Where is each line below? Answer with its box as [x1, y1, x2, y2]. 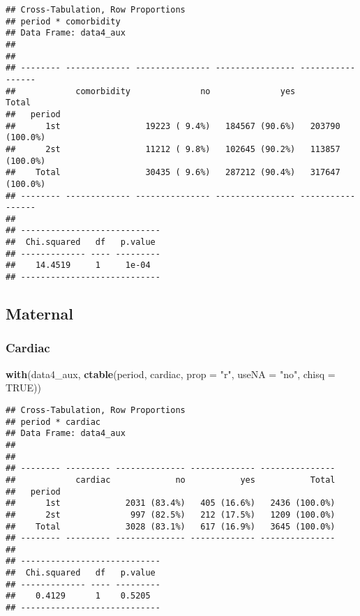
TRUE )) [6, 380, 41, 395]
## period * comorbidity [6, 16, 121, 27]
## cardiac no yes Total [6, 474, 336, 485]
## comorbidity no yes [6, 86, 296, 96]
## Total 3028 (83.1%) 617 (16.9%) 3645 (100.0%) [6, 521, 336, 532]
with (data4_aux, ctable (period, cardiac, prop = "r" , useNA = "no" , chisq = [6, 366, 336, 381]
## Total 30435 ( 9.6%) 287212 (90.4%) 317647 [6, 167, 340, 178]
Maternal [6, 303, 73, 324]
